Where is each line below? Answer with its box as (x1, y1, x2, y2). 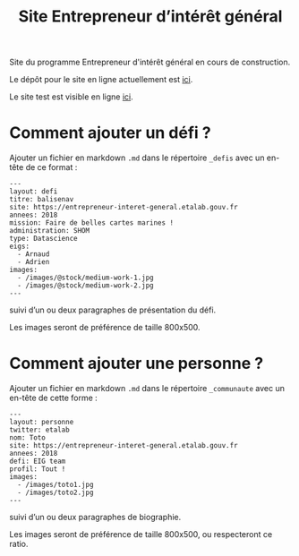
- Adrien (17, 258, 50, 267)
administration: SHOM (9, 227, 90, 235)
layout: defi (9, 187, 58, 196)
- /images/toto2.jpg (17, 488, 94, 498)
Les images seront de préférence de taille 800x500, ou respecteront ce (9, 529, 273, 540)
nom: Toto (9, 433, 47, 442)
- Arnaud (17, 250, 50, 259)
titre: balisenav (9, 195, 74, 204)
